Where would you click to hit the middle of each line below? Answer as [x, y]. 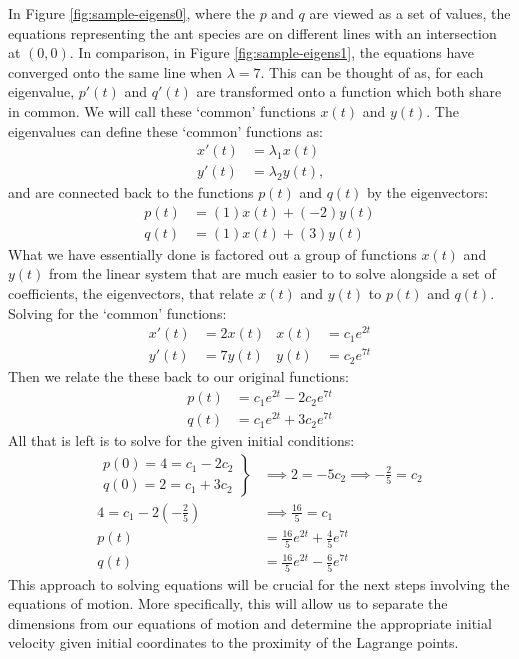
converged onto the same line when [115, 71]
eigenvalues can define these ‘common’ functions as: [165, 130]
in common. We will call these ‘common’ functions [162, 110]
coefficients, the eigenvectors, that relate [131, 293]
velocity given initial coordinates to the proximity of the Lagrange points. [233, 642]
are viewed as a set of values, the [410, 13]
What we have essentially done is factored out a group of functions [212, 253]
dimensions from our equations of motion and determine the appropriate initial [250, 622]
